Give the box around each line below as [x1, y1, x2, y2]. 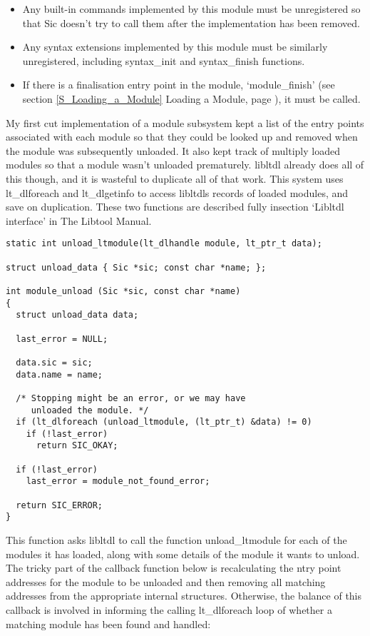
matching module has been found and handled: [6, 616, 211, 631]
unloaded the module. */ [31, 405, 149, 415]
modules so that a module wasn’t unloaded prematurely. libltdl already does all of [6, 157, 364, 172]
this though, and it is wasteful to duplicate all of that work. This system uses [6, 171, 344, 186]
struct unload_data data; [16, 310, 139, 320]
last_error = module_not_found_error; [26, 476, 210, 487]
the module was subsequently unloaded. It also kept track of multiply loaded [6, 143, 340, 158]
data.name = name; [16, 369, 103, 380]
